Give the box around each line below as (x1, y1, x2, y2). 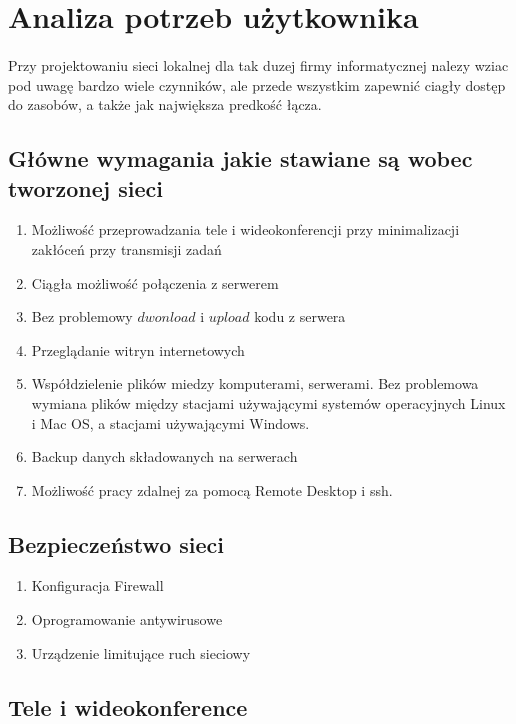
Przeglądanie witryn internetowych (31, 339, 245, 360)
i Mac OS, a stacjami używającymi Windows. (31, 412, 310, 433)
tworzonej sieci (8, 172, 163, 203)
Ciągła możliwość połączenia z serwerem (31, 272, 279, 293)
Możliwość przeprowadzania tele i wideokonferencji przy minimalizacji (31, 219, 460, 240)
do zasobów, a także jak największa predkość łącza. (8, 94, 322, 115)
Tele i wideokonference (8, 691, 248, 722)
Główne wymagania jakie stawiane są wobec (8, 143, 473, 174)
